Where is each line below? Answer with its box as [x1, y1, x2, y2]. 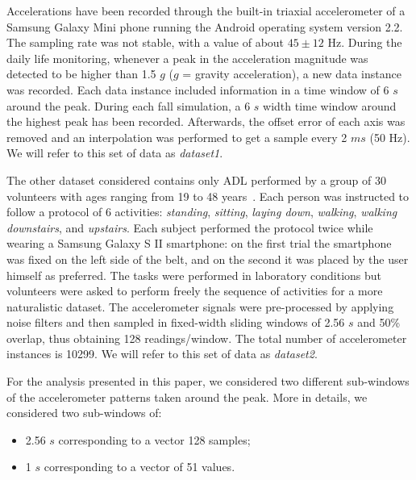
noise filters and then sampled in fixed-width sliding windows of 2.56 [6, 314, 345, 331]
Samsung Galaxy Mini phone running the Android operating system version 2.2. [6, 18, 403, 35]
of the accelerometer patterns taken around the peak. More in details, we [6, 388, 368, 405]
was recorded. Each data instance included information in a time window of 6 [6, 81, 389, 98]
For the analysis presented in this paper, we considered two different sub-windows [6, 373, 410, 390]
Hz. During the [327, 34, 402, 51]
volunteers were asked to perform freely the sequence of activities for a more [6, 282, 383, 299]
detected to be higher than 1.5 [6, 65, 156, 82]
